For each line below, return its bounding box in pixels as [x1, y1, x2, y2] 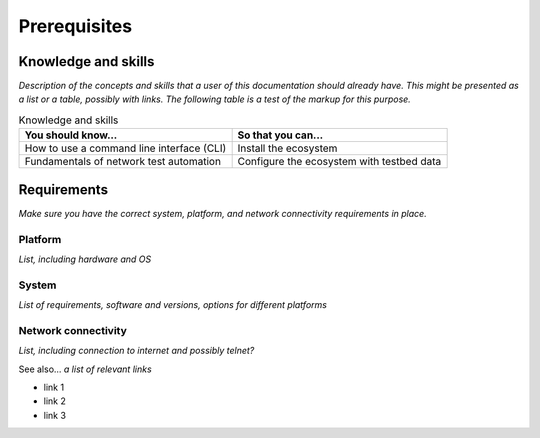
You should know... [24, 128, 118, 142]
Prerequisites [18, 15, 133, 37]
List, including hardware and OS [18, 253, 152, 265]
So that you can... [237, 128, 324, 142]
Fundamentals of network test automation [24, 155, 222, 169]
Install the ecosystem [237, 141, 338, 155]
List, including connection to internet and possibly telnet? [18, 345, 255, 357]
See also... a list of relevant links [18, 363, 152, 375]
